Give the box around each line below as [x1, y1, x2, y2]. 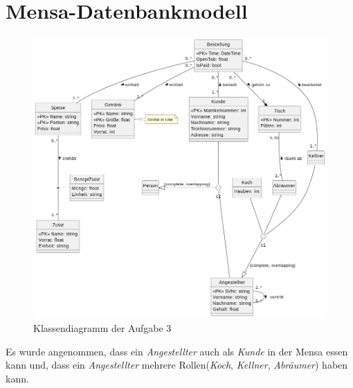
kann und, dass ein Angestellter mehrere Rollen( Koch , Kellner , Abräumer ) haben [6, 358, 348, 372]
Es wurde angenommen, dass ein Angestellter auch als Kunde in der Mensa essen [6, 344, 348, 358]
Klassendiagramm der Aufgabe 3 [33, 320, 172, 335]
